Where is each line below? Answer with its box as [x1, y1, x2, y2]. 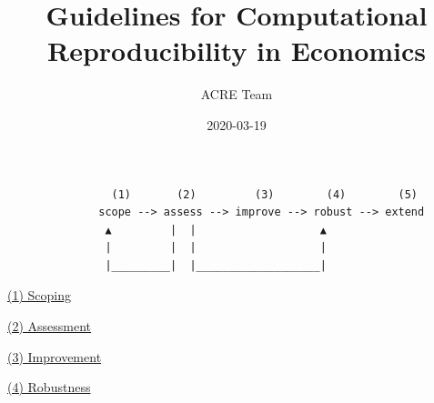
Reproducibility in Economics [46, 32, 427, 69]
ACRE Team [200, 85, 273, 104]
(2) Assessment [7, 317, 92, 336]
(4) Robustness [7, 378, 91, 397]
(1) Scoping [7, 286, 72, 305]
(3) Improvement [7, 347, 102, 366]
